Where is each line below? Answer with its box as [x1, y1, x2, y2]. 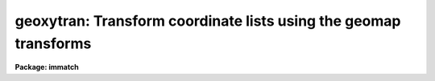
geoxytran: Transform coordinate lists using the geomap [14, 12, 401, 30]
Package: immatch [14, 63, 80, 72]
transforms [14, 34, 92, 52]
